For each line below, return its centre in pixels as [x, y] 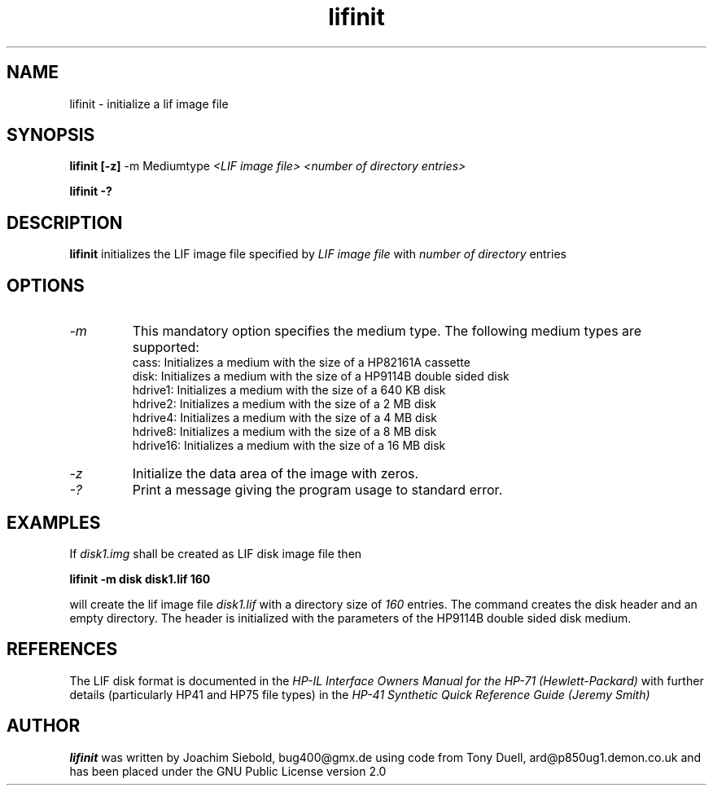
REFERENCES [62, 649]
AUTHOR [44, 726]
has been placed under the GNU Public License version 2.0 [228, 771]
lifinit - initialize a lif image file [149, 103]
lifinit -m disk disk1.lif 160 [140, 579]
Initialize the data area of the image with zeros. [276, 474]
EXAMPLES [54, 522]
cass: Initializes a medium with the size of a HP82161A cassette [301, 363]
